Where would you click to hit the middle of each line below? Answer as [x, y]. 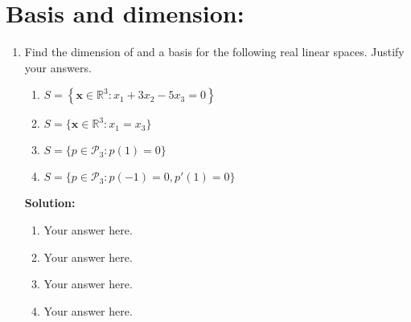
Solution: [50, 203]
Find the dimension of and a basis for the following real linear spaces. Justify [214, 52]
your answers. [58, 67]
